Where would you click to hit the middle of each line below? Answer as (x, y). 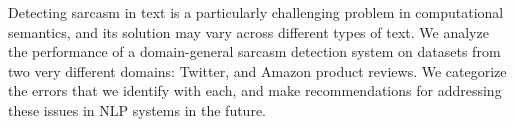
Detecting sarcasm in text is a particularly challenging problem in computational (256, 12)
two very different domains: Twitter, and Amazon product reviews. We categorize (257, 70)
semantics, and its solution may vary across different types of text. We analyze (248, 31)
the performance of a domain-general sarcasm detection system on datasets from (254, 51)
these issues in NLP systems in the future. (137, 109)
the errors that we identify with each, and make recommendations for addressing (255, 90)
